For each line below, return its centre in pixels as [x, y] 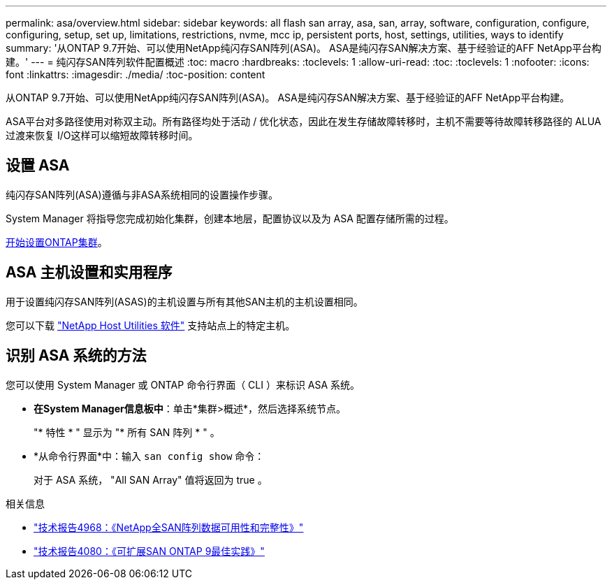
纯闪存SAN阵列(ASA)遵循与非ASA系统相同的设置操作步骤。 [142, 194]
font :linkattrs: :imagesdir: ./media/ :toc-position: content [136, 74]
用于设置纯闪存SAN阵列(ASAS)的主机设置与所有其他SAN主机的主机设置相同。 [184, 301]
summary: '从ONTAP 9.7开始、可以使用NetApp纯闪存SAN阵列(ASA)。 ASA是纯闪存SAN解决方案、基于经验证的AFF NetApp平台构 [304, 48]
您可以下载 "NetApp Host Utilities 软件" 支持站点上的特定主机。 [151, 325]
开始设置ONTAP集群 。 [57, 242]
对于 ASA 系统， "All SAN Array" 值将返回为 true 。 [151, 479]
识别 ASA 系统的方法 [76, 356]
